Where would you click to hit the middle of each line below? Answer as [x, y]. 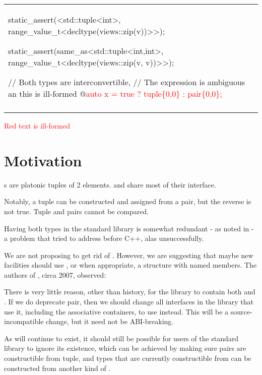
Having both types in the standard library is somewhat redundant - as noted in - [129, 228]
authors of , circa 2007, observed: [55, 274]
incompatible [24, 321]
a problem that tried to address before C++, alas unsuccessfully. [104, 238]
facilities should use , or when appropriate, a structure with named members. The [130, 265]
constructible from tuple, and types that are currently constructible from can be [128, 358]
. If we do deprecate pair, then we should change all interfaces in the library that [129, 302]
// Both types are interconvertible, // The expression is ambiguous [127, 82]
